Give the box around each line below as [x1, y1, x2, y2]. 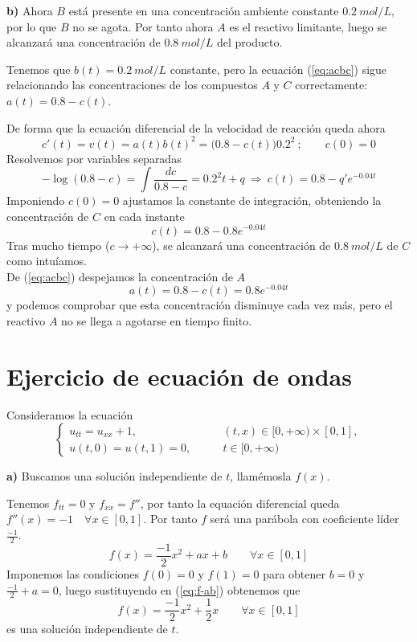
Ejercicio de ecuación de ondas [6, 359, 352, 392]
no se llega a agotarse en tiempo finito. [61, 312, 252, 329]
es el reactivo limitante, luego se [229, 18, 387, 35]
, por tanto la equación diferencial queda [140, 494, 340, 511]
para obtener [263, 565, 326, 582]
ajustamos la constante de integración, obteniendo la [122, 192, 382, 209]
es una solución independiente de [6, 620, 168, 637]
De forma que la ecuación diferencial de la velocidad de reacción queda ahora [6, 119, 386, 136]
